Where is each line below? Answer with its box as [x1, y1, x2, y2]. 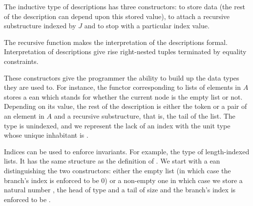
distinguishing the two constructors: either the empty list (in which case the [4, 165, 231, 175]
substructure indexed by [4, 21, 76, 31]
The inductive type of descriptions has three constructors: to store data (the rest [4, 1, 245, 11]
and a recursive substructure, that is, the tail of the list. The [54, 110, 235, 121]
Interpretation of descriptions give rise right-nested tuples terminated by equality [4, 46, 247, 57]
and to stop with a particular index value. [84, 21, 210, 31]
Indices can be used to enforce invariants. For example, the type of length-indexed [4, 146, 250, 156]
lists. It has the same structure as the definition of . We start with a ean [4, 156, 220, 166]
